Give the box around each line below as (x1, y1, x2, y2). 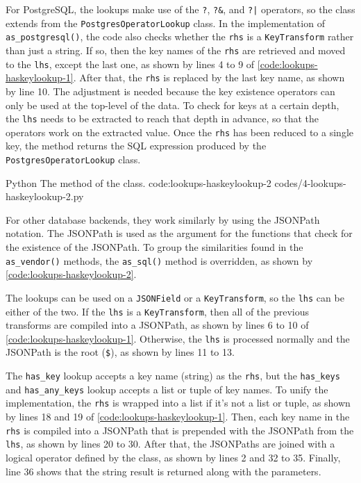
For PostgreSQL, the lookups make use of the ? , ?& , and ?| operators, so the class (6, 2, 355, 16)
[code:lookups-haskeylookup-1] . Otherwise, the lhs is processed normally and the (6, 331, 350, 345)
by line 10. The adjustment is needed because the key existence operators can (6, 83, 335, 98)
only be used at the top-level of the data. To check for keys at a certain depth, (6, 97, 339, 112)
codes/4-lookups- (274, 175, 346, 190)
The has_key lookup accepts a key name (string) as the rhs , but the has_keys (6, 368, 340, 383)
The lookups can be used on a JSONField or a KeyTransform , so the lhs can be (6, 290, 344, 304)
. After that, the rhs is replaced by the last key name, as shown (73, 70, 345, 85)
